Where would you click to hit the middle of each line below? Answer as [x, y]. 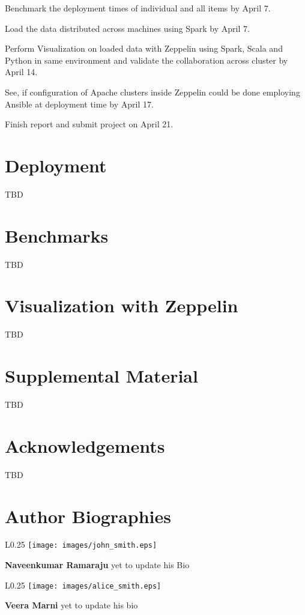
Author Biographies [88, 516]
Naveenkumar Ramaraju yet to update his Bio [97, 565]
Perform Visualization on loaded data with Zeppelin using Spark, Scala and [144, 48]
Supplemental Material [101, 376]
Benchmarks [57, 235]
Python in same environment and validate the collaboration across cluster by [146, 60]
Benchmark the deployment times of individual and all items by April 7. [138, 8]
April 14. [21, 72]
